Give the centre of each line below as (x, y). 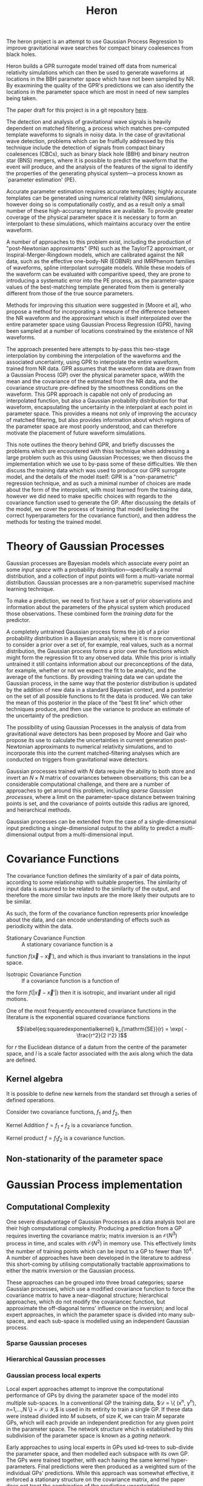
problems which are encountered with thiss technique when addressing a (98, 451)
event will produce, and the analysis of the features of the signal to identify (100, 167)
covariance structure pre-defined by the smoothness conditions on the (95, 388)
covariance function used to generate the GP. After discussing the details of (101, 503)
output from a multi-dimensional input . (86, 835)
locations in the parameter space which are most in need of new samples (98, 92)
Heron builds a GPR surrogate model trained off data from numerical (92, 66)
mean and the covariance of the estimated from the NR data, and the (92, 381)
